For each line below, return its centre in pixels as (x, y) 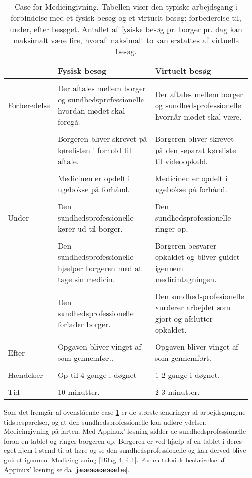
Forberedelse (29, 105)
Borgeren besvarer (186, 246)
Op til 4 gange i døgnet (97, 375)
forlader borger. (84, 324)
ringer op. (171, 229)
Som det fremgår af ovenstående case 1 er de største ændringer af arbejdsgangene (125, 412)
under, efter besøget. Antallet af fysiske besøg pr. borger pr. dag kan (126, 29)
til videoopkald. (181, 161)
